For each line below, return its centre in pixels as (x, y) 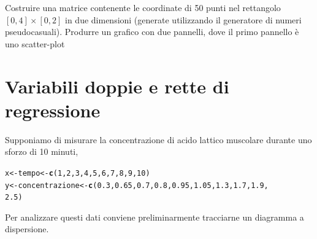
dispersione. (27, 229)
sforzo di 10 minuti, (42, 151)
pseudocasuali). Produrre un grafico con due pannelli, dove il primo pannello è (152, 32)
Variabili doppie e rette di (117, 86)
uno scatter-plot (35, 43)
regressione (53, 110)
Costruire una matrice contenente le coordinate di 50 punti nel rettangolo (143, 7)
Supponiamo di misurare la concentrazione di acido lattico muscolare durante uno (158, 139)
